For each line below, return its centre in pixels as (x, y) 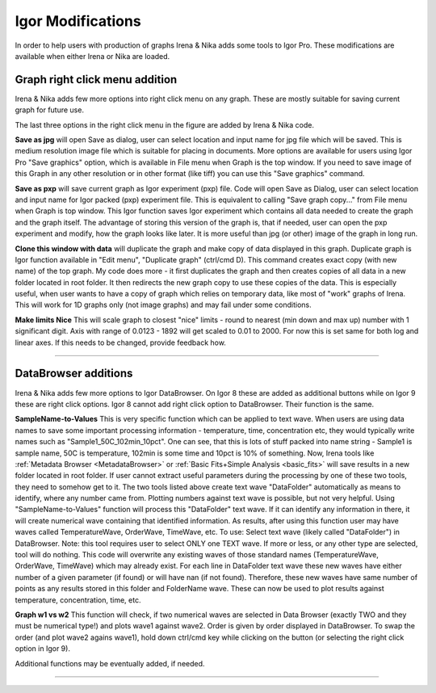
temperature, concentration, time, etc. (78, 600)
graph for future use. (50, 110)
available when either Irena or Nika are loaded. (92, 56)
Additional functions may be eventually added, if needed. (110, 663)
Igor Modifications (78, 21)
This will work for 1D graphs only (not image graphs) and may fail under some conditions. (163, 305)
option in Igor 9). (42, 649)
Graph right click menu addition (96, 80)
